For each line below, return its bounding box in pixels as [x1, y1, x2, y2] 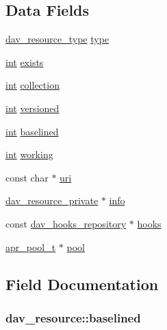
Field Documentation [5, 273, 159, 294]
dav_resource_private [5, 193, 99, 208]
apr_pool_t [5, 239, 56, 254]
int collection [5, 78, 60, 92]
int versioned [5, 100, 60, 115]
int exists [5, 54, 44, 69]
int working [5, 147, 53, 162]
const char [5, 170, 49, 184]
